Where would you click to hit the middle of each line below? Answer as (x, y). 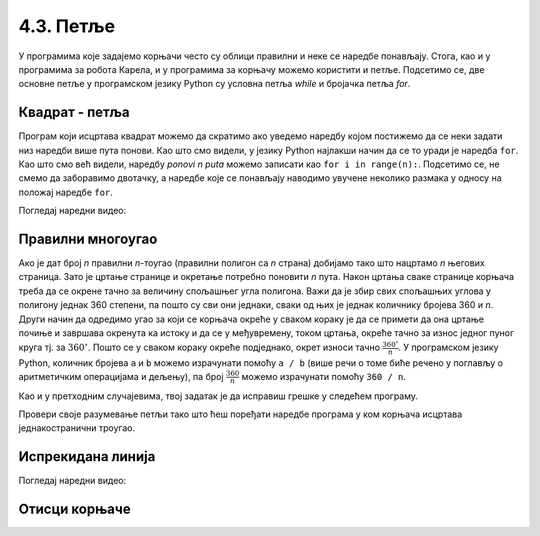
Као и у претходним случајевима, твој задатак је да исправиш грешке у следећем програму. (218, 396)
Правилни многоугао (88, 239)
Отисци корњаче (74, 509)
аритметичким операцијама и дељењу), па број (121, 376)
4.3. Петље (66, 26)
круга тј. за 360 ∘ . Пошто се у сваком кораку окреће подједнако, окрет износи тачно (199, 347)
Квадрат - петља (74, 112)
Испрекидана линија (87, 456)
